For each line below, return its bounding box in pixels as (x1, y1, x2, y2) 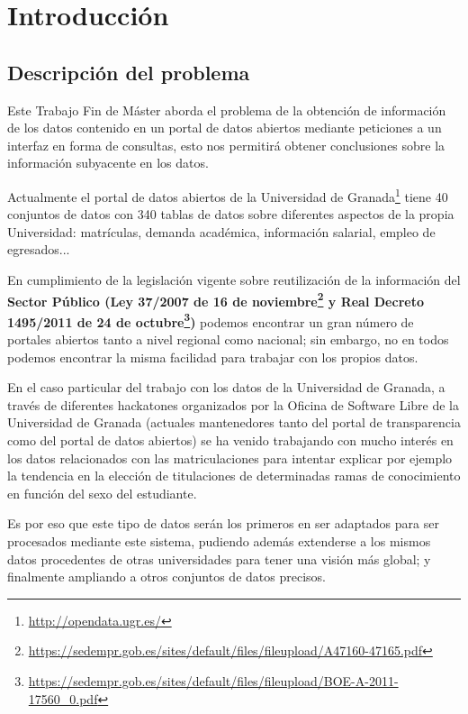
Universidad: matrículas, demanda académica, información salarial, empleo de (7, 222, 436, 241)
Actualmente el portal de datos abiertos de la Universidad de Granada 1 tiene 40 (7, 184, 448, 206)
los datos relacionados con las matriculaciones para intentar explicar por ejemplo (7, 448, 453, 467)
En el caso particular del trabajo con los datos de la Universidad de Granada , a (7, 378, 445, 397)
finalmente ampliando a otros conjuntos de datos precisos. (7, 567, 326, 586)
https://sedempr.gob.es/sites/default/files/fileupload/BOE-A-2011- (28, 671, 399, 690)
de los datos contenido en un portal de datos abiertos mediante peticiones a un (7, 118, 442, 137)
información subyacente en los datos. (7, 153, 209, 172)
